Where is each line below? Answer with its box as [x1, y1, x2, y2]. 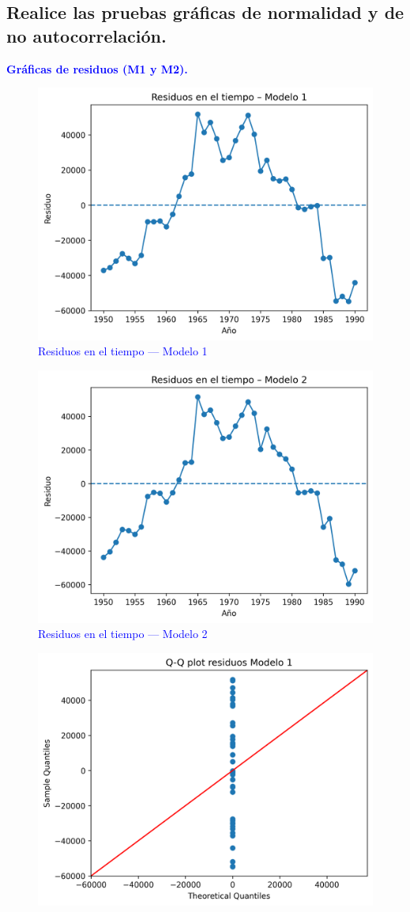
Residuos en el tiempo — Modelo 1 [38, 343, 208, 359]
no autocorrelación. [6, 23, 167, 47]
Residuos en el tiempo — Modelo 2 [38, 625, 208, 642]
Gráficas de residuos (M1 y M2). [6, 60, 188, 77]
